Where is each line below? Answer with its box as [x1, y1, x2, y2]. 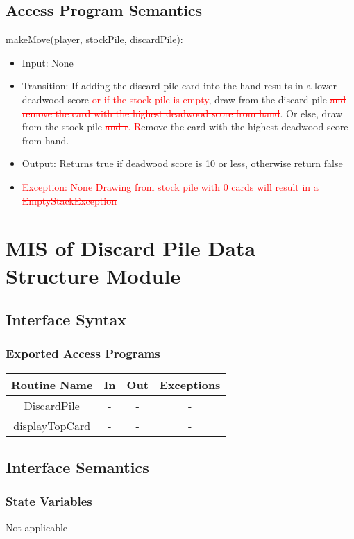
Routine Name [11, 376, 93, 393]
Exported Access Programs [6, 345, 160, 362]
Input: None [22, 55, 74, 69]
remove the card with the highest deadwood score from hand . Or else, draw [22, 105, 343, 120]
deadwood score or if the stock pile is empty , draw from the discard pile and [22, 92, 346, 106]
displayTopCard [13, 417, 91, 434]
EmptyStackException [22, 193, 117, 207]
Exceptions [159, 376, 221, 393]
